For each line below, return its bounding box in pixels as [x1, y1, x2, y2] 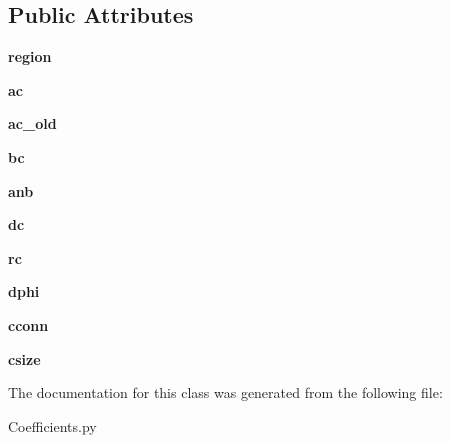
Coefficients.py [8, 415, 97, 436]
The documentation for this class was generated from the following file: [8, 382, 443, 403]
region [8, 46, 52, 67]
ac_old [8, 113, 57, 134]
